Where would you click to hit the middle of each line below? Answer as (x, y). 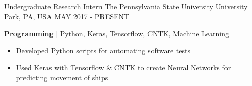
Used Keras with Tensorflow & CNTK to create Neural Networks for (123, 67)
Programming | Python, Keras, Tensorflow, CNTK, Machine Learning (117, 33)
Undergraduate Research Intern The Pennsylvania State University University (126, 6)
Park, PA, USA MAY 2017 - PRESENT (67, 16)
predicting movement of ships (62, 77)
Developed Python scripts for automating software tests (103, 50)
